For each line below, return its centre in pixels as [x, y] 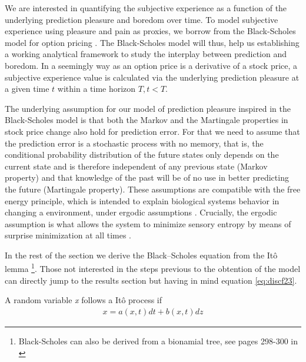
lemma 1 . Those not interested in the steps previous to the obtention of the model [153, 268]
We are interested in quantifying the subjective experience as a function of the [146, 8]
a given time [27, 89]
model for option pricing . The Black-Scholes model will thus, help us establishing [152, 42]
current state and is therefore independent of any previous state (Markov [136, 166]
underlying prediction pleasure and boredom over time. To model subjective [142, 19]
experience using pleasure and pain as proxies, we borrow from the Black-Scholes [150, 31]
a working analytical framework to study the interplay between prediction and [146, 54]
